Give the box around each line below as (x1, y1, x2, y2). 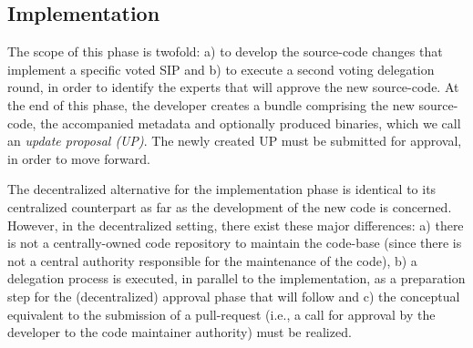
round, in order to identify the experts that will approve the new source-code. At (7, 77, 459, 97)
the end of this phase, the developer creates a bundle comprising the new (7, 95, 415, 114)
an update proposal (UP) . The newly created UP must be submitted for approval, (7, 131, 462, 150)
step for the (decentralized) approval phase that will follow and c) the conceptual (7, 286, 460, 305)
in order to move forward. (7, 148, 150, 168)
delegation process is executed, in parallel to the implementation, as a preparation (7, 269, 466, 288)
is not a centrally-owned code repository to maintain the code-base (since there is (7, 233, 462, 252)
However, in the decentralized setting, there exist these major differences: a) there (7, 215, 464, 234)
